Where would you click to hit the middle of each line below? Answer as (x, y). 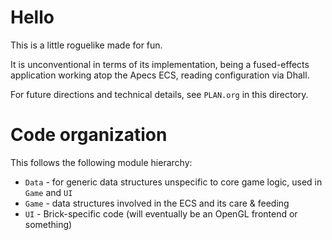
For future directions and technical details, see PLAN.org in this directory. (159, 94)
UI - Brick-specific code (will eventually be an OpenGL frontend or (161, 213)
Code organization (89, 135)
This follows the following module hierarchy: (101, 162)
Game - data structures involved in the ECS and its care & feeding (157, 203)
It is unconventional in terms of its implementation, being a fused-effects (160, 64)
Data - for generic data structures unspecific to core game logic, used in (173, 182)
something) (48, 224)
